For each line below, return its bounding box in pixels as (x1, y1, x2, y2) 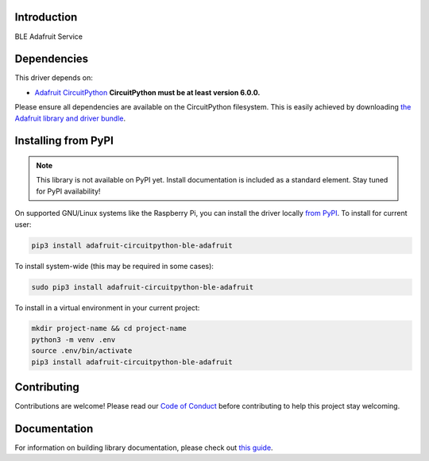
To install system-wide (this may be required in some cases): (14, 261, 214, 271)
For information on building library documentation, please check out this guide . (14, 443, 273, 452)
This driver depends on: (14, 73, 93, 83)
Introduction (14, 10, 78, 24)
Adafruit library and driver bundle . (14, 113, 126, 123)
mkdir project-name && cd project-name (31, 324, 187, 333)
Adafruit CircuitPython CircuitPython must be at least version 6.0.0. (34, 87, 261, 97)
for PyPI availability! (36, 186, 101, 196)
